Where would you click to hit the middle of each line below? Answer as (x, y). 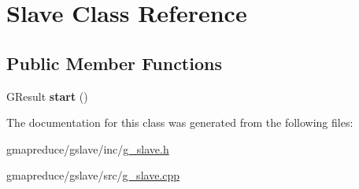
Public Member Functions (114, 63)
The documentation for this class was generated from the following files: (180, 122)
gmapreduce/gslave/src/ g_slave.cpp (93, 175)
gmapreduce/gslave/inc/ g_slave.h (88, 148)
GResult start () (47, 96)
